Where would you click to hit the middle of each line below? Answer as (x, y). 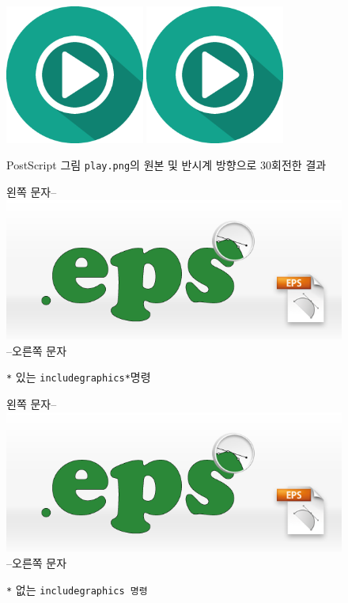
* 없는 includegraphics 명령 (77, 589)
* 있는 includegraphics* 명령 (79, 377)
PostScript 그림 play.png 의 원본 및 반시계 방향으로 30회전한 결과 (166, 165)
